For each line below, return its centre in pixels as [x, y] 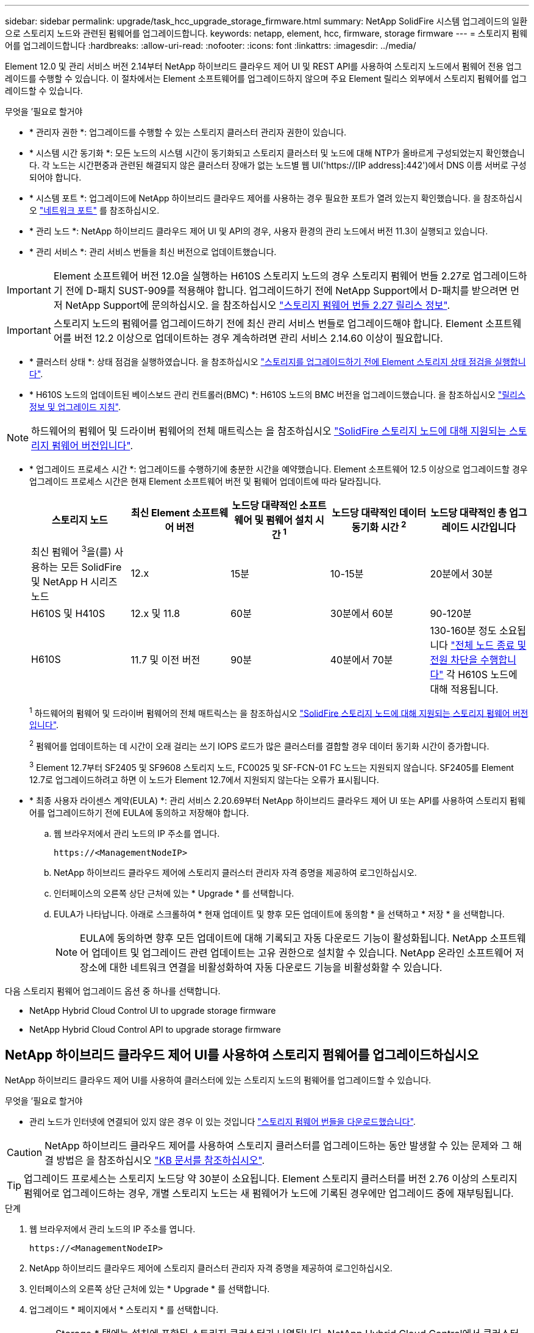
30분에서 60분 [362, 613]
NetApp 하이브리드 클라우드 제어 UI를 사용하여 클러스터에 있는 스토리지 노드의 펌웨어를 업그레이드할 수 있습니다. [218, 1080]
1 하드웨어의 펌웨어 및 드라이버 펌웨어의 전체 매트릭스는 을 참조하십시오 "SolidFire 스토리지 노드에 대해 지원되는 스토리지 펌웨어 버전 [279, 712]
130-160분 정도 [463, 630]
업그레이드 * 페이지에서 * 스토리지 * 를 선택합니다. [124, 1310]
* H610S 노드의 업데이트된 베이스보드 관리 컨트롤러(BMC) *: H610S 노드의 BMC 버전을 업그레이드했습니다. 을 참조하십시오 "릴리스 [277, 395]
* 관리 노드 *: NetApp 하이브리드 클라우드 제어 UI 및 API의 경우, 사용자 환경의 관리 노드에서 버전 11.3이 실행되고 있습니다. [259, 231]
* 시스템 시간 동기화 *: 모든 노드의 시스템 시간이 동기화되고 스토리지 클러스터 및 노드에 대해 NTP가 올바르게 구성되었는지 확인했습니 [277, 153]
